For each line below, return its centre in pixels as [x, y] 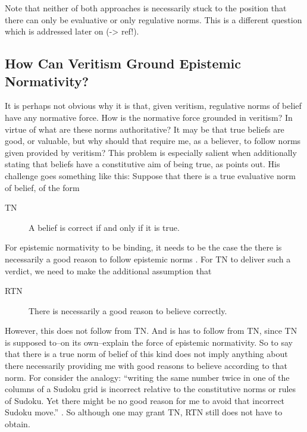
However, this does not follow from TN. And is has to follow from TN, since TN [151, 331]
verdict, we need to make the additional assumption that [108, 270]
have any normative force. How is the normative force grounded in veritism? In [149, 117]
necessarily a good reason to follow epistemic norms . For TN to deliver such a [148, 259]
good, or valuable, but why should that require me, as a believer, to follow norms [153, 141]
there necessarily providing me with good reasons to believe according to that [146, 366]
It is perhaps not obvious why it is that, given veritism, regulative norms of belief [153, 106]
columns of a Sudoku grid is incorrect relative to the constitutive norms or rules [151, 389]
